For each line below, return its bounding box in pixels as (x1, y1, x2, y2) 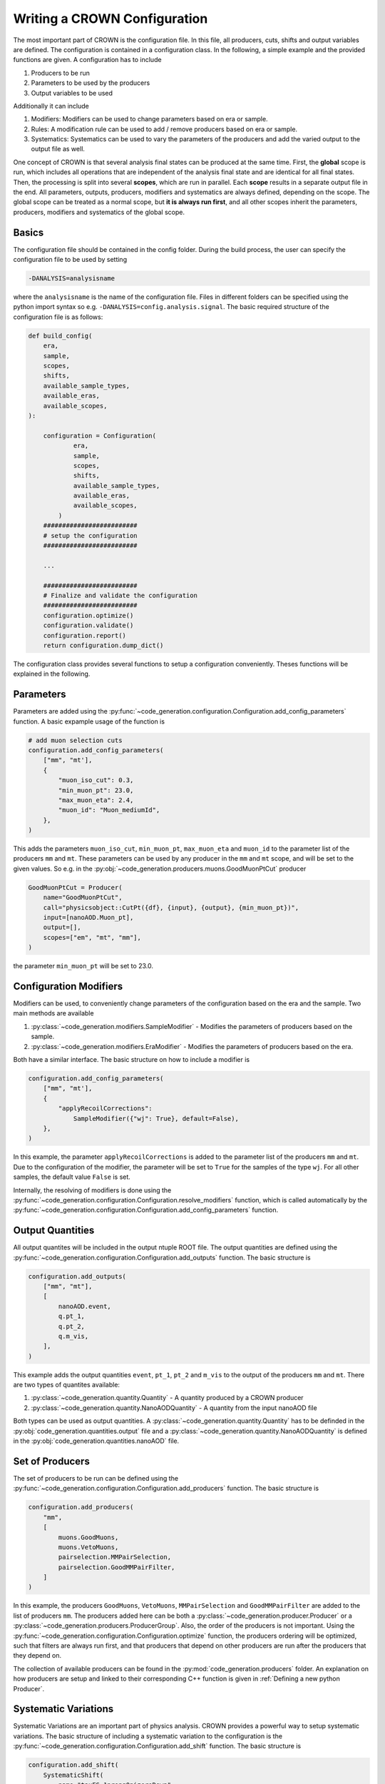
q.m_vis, (58, 1332, 89, 1340)
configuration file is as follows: (13, 313, 103, 321)
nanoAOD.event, (58, 1302, 112, 1310)
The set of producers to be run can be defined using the (13, 1474, 178, 1482)
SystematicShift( (43, 1770, 104, 1779)
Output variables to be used (31, 88, 113, 97)
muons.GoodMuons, (58, 1533, 119, 1541)
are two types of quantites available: (13, 1381, 120, 1389)
